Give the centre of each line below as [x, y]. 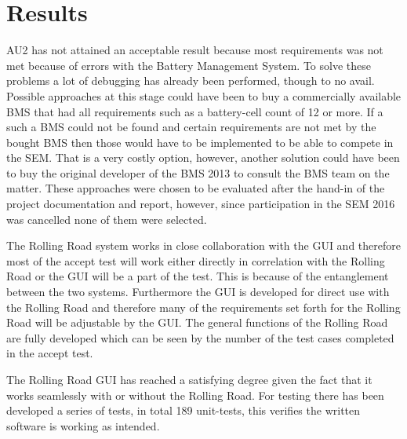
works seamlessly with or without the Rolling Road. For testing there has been [195, 395]
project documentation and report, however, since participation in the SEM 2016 [201, 204]
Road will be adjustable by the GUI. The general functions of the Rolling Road [197, 322]
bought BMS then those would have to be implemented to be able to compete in [200, 142]
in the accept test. [50, 353]
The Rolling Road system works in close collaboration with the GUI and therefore [203, 245]
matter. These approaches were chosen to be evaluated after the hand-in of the [196, 188]
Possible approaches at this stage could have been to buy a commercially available [204, 95]
